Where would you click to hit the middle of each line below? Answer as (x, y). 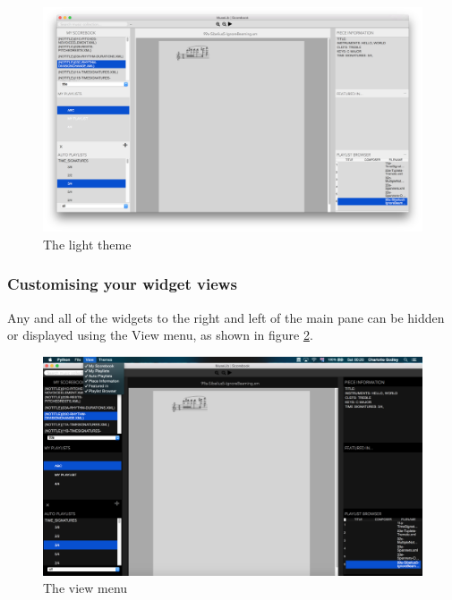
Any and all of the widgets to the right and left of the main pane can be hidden (226, 317)
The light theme (87, 244)
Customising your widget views (122, 284)
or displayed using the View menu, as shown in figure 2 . (160, 335)
